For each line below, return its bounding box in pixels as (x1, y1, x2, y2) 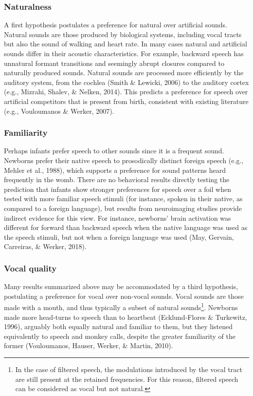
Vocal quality (4, 262, 57, 274)
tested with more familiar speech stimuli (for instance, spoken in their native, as (4, 193, 243, 204)
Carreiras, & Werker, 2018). (4, 241, 87, 251)
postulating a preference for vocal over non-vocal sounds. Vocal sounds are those (4, 291, 244, 301)
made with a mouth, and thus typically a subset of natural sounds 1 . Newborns (4, 301, 238, 312)
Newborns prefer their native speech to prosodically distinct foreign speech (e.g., (4, 155, 244, 165)
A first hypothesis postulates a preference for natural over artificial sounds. (4, 20, 227, 30)
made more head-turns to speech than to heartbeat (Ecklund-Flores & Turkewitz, (4, 312, 247, 322)
